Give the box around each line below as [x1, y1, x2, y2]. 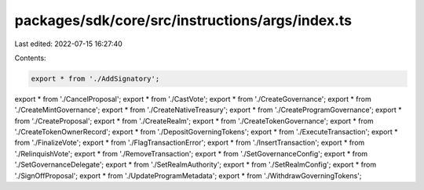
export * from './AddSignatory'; [31, 74, 160, 83]
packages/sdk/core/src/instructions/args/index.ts [14, 12, 353, 29]
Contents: [14, 53, 46, 63]
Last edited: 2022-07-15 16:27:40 [14, 39, 123, 48]
